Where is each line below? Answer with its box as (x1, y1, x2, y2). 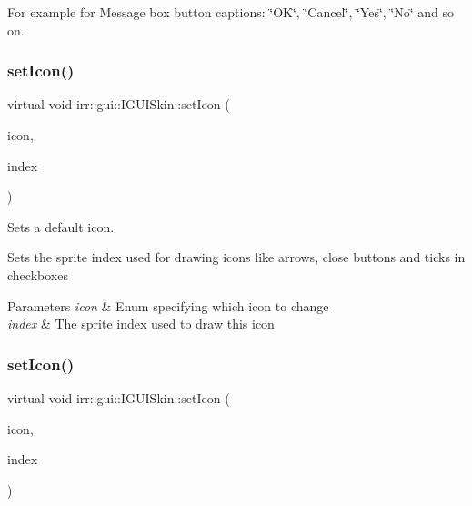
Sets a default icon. (7, 217, 115, 236)
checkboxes (7, 265, 68, 284)
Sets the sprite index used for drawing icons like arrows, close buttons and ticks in (7, 248, 466, 267)
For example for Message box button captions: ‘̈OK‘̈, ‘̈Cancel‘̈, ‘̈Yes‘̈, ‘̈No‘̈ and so (7, 3, 455, 21)
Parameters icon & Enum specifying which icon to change (7, 296, 329, 315)
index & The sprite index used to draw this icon (7, 314, 275, 333)
